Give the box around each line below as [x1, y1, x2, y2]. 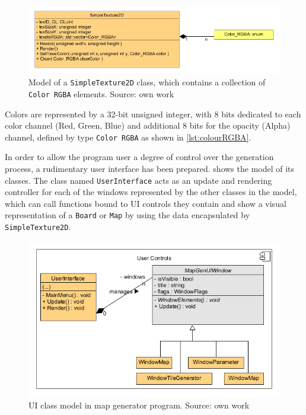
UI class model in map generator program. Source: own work [28, 398, 250, 411]
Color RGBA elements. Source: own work [28, 87, 174, 100]
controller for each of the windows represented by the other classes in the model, [5, 186, 297, 198]
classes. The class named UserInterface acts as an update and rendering [5, 174, 272, 186]
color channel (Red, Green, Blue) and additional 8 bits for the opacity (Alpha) [5, 119, 291, 132]
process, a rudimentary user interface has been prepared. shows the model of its [5, 162, 295, 174]
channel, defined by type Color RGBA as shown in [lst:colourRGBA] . [5, 130, 251, 143]
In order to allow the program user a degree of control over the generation [5, 151, 274, 163]
